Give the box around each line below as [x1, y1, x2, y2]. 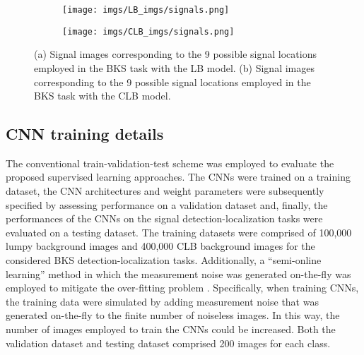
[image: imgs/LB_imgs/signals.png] [62, 5, 230, 15]
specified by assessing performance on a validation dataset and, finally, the [6, 197, 328, 212]
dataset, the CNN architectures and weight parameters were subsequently [6, 183, 324, 198]
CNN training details [6, 123, 164, 145]
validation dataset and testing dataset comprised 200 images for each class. [6, 335, 331, 350]
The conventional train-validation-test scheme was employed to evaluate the [6, 155, 334, 170]
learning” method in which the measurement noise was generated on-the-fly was [6, 266, 351, 281]
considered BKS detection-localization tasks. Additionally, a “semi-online [6, 253, 322, 267]
